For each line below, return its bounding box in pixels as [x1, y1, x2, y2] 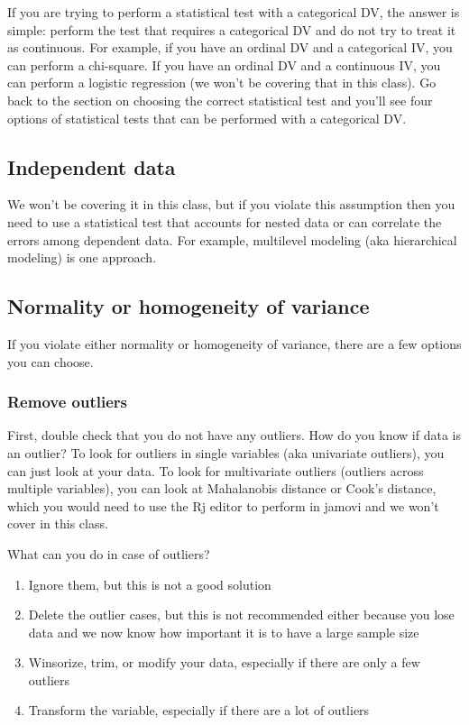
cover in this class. [7, 514, 108, 533]
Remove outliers [7, 390, 128, 413]
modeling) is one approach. [7, 248, 157, 267]
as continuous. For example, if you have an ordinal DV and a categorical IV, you [7, 38, 453, 57]
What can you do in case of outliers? [7, 544, 210, 563]
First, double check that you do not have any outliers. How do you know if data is [7, 426, 461, 445]
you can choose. [7, 352, 94, 371]
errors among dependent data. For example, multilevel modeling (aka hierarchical [7, 230, 457, 249]
